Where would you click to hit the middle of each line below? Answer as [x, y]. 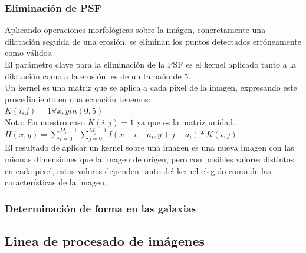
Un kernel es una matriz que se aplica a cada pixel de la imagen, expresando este [151, 87]
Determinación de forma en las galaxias [101, 208]
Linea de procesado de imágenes [105, 241]
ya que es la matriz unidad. [186, 121]
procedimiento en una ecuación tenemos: [78, 99]
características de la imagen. [56, 182]
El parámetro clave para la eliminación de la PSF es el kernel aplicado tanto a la [151, 64]
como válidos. [29, 53]
